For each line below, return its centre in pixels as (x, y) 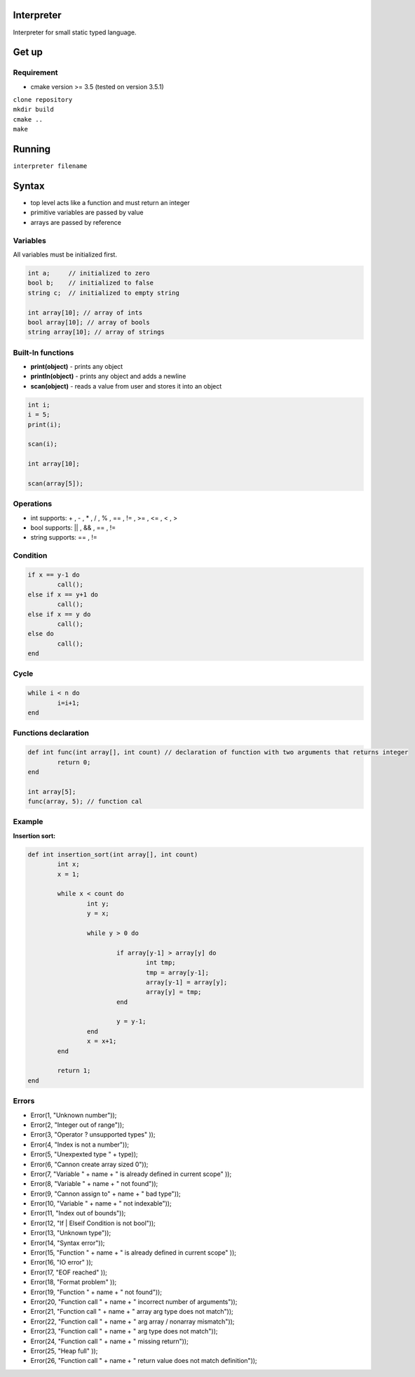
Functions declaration (51, 733)
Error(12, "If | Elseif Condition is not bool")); (93, 1223)
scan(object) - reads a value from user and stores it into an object (126, 386)
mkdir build (33, 110)
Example (28, 822)
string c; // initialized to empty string (104, 293)
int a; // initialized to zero (89, 273)
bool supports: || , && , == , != (73, 528)
